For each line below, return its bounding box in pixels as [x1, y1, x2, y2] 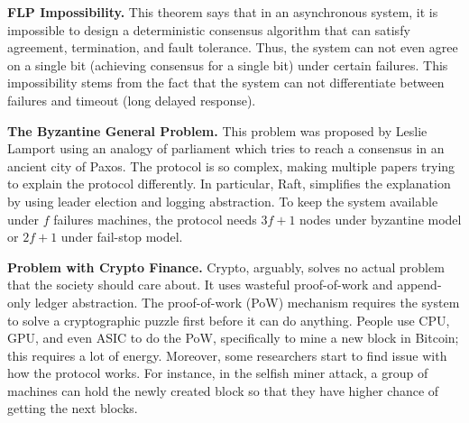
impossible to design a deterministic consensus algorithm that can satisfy [7, 20, 410, 39]
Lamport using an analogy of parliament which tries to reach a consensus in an [7, 139, 445, 158]
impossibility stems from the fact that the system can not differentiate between [7, 73, 445, 92]
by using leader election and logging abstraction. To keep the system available [7, 191, 438, 210]
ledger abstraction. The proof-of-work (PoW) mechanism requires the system [34, 292, 460, 311]
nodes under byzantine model [299, 209, 462, 228]
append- [397, 275, 442, 294]
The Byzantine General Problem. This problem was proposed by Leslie [7, 121, 428, 140]
